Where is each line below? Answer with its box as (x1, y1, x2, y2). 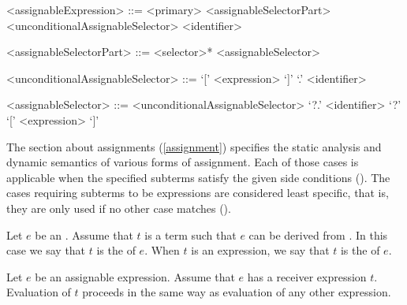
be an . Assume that (35, 226, 133, 243)
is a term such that (144, 226, 237, 243)
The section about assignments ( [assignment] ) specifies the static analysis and (6, 138, 382, 154)
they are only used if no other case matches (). (6, 199, 231, 216)
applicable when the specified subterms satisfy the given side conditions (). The (6, 169, 390, 185)
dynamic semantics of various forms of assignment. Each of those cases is (6, 154, 359, 170)
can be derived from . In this (248, 226, 388, 243)
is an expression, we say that (191, 242, 330, 259)
